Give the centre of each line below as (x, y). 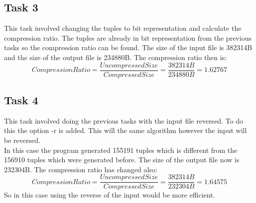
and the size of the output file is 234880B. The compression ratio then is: (116, 57)
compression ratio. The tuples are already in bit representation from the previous (128, 37)
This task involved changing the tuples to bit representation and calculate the (123, 28)
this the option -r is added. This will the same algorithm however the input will (126, 130)
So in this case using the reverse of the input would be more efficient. (110, 195)
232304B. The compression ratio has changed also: (81, 169)
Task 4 (21, 100)
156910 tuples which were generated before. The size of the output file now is (122, 160)
